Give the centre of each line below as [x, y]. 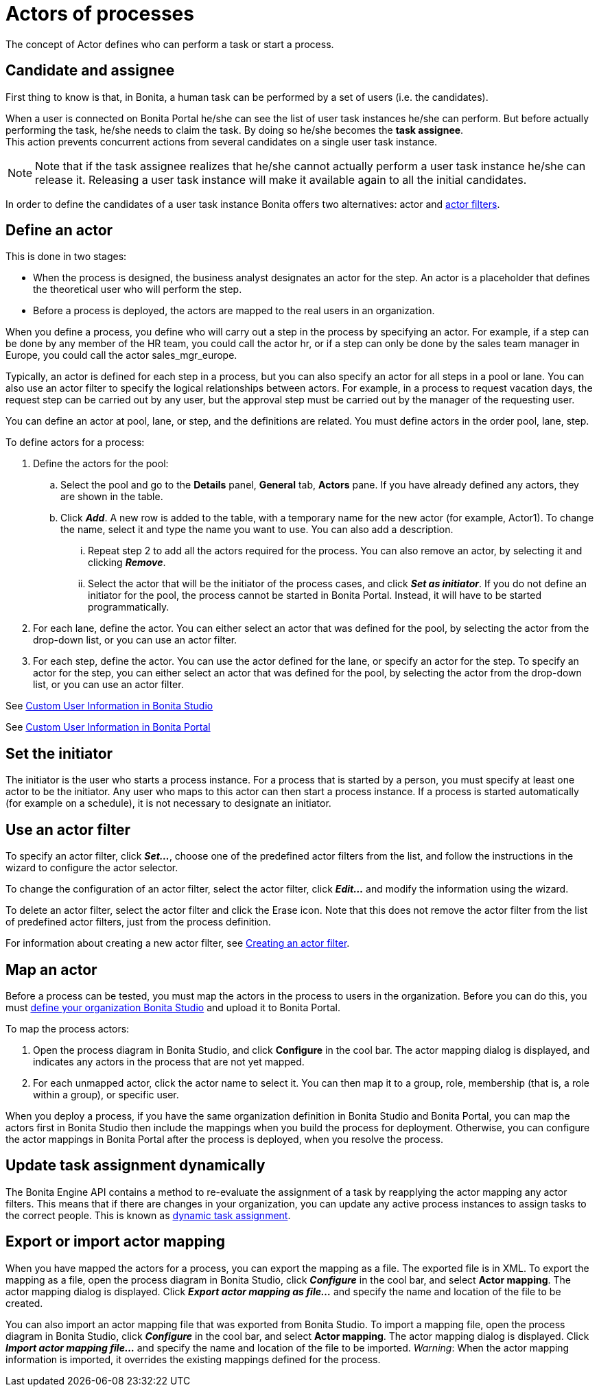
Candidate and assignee [90, 71]
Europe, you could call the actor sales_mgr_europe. [121, 355]
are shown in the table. [112, 497]
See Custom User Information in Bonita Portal [108, 727]
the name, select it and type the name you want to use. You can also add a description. [257, 530]
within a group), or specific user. [106, 1094]
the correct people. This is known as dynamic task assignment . [148, 1215]
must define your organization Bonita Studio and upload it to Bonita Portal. [173, 1007]
